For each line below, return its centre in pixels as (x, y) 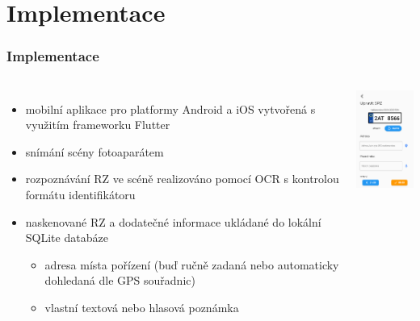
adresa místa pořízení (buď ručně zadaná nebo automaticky (192, 264)
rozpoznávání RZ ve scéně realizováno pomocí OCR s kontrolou (182, 179)
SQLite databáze (67, 238)
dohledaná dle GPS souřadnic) (120, 280)
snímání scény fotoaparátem (94, 151)
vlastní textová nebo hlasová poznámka (142, 307)
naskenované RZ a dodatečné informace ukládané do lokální (173, 221)
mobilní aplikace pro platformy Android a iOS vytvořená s (170, 108)
